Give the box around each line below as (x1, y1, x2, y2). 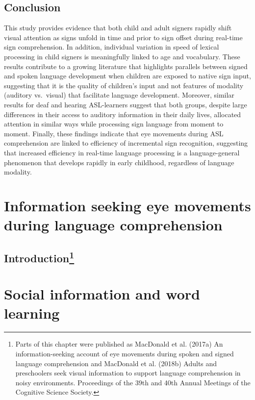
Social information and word (4, 284, 200, 304)
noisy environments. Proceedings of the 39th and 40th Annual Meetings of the (15, 377, 251, 387)
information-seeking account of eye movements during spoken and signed (15, 348, 234, 358)
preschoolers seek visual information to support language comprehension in (15, 368, 241, 378)
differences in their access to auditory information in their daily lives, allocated (4, 109, 241, 119)
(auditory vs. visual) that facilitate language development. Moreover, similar (4, 90, 234, 100)
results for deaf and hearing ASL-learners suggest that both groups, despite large (4, 99, 247, 109)
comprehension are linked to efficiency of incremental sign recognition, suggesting (4, 138, 248, 148)
